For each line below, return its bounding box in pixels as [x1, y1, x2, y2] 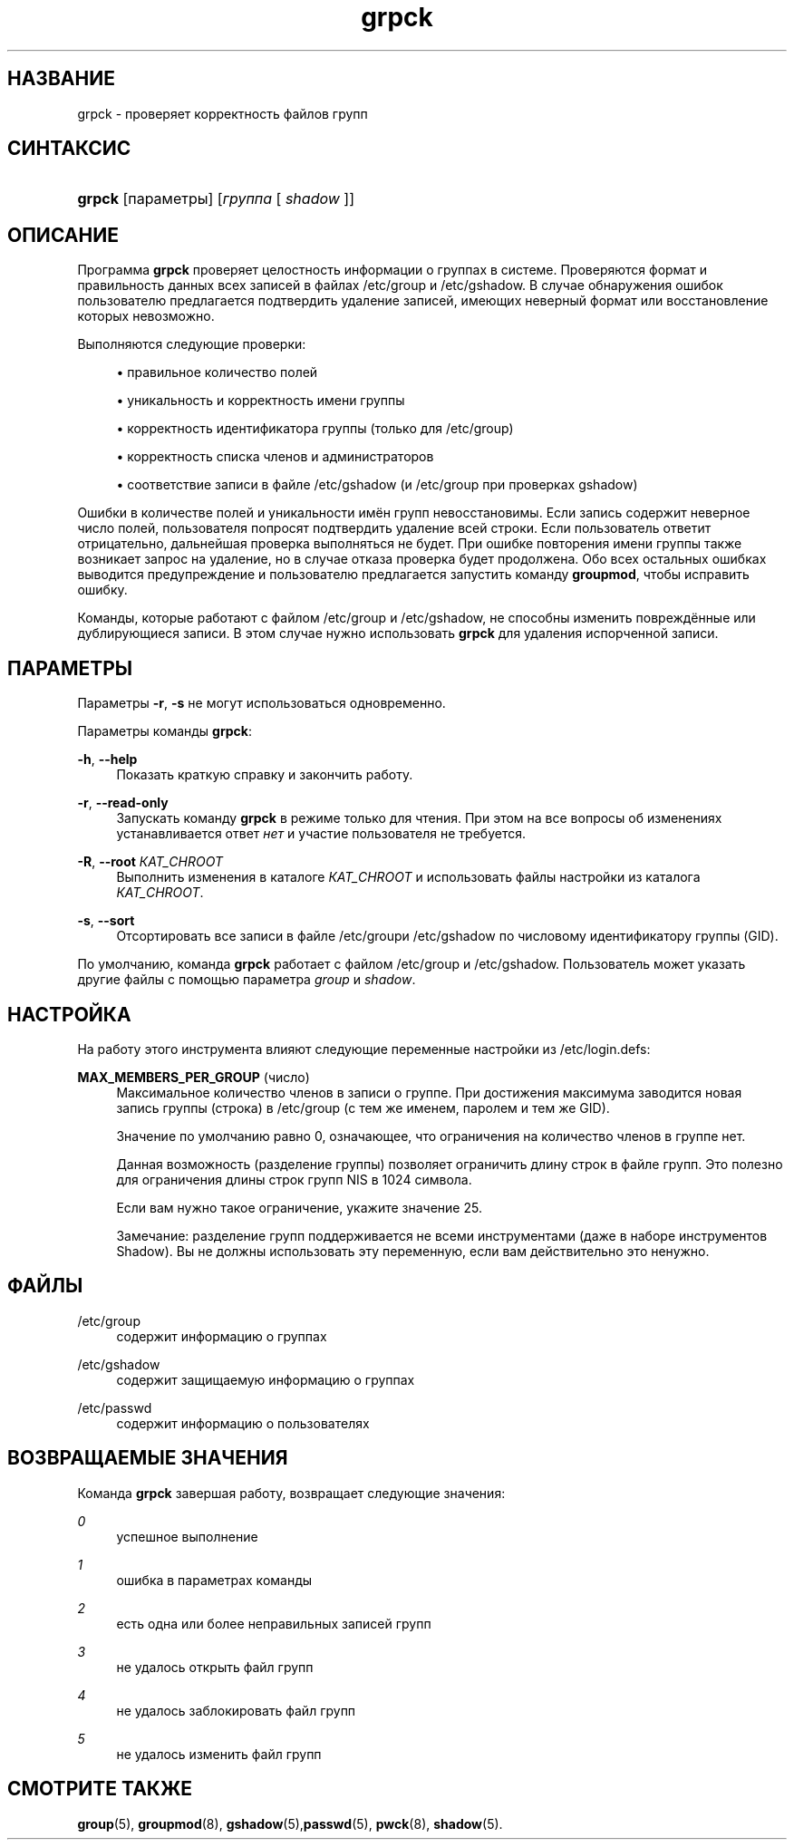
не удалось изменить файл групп [116, 1745, 322, 1762]
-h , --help [77, 751, 138, 768]
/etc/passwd [77, 1399, 152, 1416]
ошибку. [77, 582, 128, 598]
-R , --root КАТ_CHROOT [77, 854, 224, 870]
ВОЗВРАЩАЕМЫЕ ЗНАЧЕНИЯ [7, 1446, 288, 1470]
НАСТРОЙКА [7, 1002, 131, 1026]
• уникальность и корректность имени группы [116, 392, 405, 409]
